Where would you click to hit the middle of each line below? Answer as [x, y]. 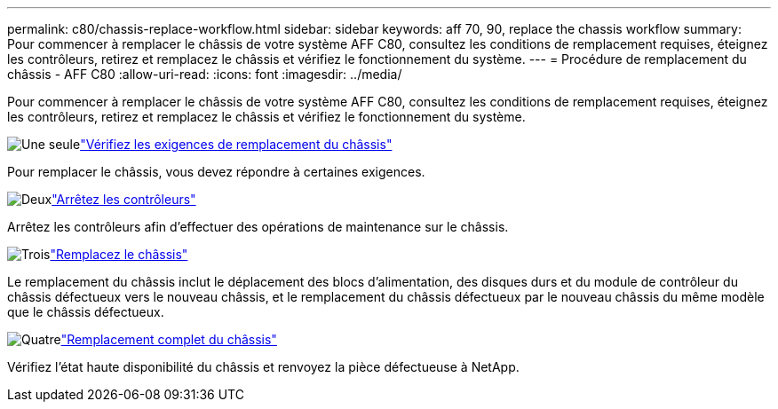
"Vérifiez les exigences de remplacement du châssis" [236, 144]
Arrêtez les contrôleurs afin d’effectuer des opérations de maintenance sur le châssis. [258, 227]
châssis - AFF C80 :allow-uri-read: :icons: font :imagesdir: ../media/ [205, 74]
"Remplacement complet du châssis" [169, 339]
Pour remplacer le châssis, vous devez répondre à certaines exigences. [216, 172]
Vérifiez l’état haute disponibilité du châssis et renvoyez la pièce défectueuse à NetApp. [263, 367]
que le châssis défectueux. [86, 312]
